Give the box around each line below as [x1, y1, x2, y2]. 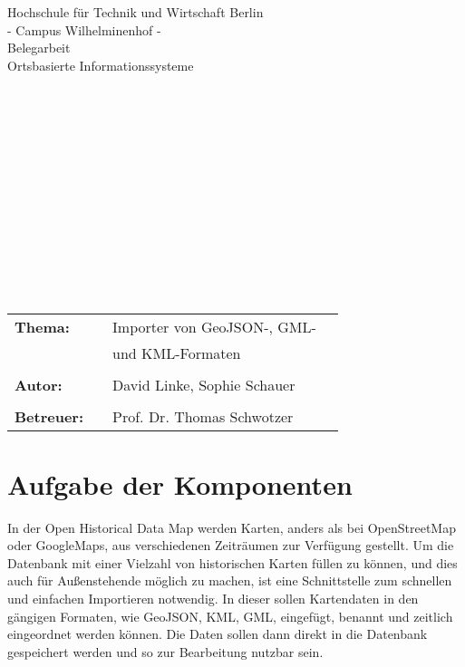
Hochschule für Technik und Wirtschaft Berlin [7, 3, 264, 21]
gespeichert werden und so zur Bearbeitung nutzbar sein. [7, 642, 324, 661]
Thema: [15, 315, 70, 337]
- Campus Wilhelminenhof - [7, 20, 161, 39]
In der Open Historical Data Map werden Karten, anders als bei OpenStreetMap [7, 517, 456, 536]
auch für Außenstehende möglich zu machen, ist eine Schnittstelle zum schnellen [7, 571, 452, 590]
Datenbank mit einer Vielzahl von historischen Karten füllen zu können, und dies [7, 553, 458, 572]
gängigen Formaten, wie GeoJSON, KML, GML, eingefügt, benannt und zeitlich [7, 606, 453, 625]
